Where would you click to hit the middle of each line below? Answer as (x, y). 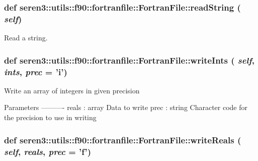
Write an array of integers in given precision (72, 90)
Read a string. (26, 38)
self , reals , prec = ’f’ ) (48, 151)
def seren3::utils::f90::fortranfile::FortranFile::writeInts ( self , (130, 60)
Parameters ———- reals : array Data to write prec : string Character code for (126, 107)
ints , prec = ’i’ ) (36, 71)
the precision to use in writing (50, 117)
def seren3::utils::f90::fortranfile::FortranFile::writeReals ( (123, 140)
